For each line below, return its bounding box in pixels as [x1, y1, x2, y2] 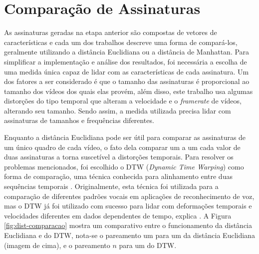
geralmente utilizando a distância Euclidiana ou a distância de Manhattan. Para [4, 46, 250, 57]
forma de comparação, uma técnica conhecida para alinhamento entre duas [4, 171, 233, 181]
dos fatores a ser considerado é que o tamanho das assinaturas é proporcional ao [4, 76, 250, 86]
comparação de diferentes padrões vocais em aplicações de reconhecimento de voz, [4, 190, 255, 201]
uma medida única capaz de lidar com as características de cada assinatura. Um [4, 66, 249, 76]
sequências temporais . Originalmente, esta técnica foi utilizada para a [4, 181, 219, 191]
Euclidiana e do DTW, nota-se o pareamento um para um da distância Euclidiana [4, 230, 255, 240]
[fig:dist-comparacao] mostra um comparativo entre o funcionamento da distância [4, 220, 253, 230]
